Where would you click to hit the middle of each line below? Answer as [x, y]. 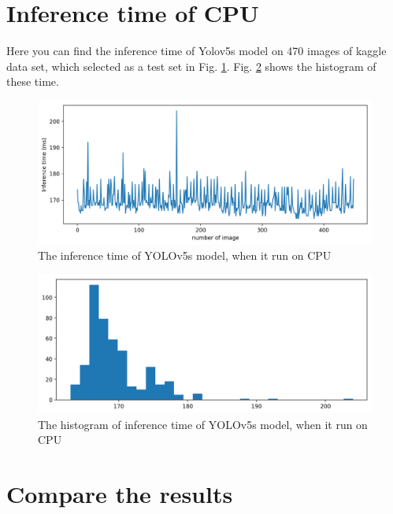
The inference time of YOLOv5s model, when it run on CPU [185, 255]
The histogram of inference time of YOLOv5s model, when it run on [203, 424]
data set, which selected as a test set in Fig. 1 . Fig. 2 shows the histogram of [191, 66]
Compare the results [120, 494]
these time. [33, 81]
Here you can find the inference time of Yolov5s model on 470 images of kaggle [196, 51]
